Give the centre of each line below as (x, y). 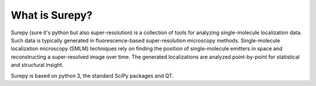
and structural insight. (37, 65)
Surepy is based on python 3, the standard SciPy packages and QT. (92, 76)
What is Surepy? (52, 15)
